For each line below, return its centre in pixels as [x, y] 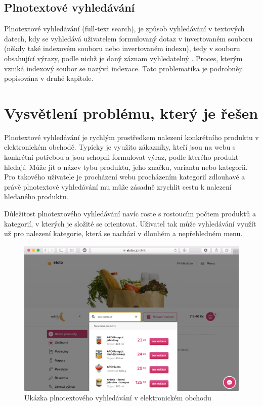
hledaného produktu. [36, 196]
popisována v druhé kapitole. [49, 78]
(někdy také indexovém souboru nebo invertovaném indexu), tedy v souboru [122, 48]
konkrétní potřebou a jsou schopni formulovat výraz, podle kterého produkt [121, 157]
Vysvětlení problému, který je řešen [131, 112]
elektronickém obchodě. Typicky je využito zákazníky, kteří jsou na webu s [120, 147]
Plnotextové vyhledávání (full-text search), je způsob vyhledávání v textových [124, 29]
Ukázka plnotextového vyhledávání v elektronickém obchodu [118, 398]
